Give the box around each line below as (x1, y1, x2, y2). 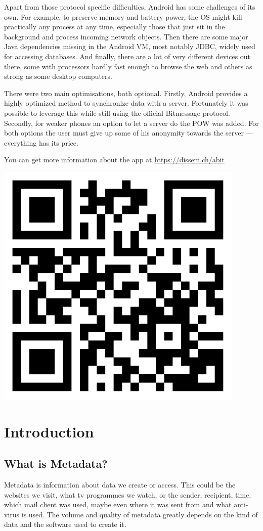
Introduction (4, 421, 94, 441)
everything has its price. (4, 137, 78, 148)
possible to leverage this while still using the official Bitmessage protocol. (4, 107, 230, 118)
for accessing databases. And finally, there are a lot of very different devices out (4, 51, 251, 61)
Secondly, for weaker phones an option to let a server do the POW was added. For (4, 117, 259, 128)
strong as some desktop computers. (4, 71, 112, 81)
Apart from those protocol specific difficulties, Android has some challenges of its (4, 2, 255, 12)
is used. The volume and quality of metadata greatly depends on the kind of (21, 509, 258, 519)
